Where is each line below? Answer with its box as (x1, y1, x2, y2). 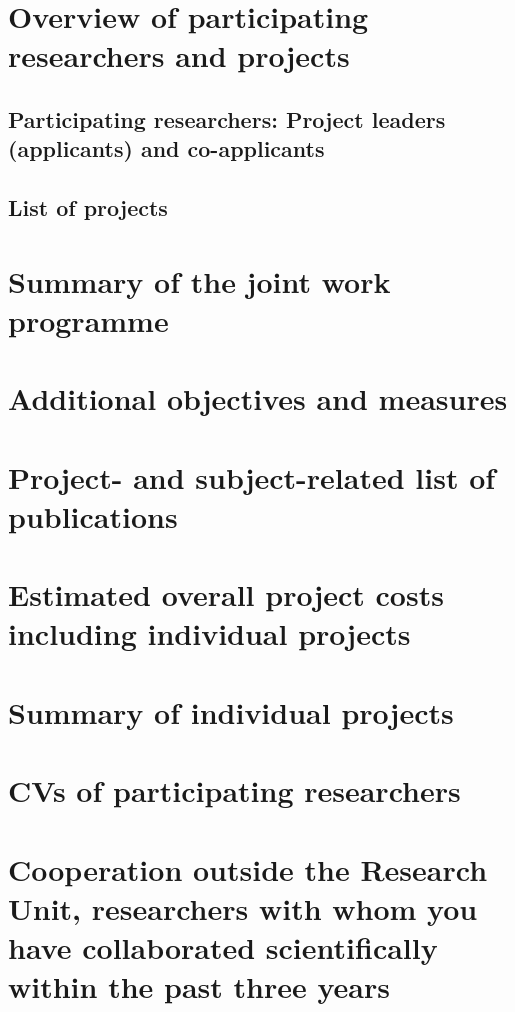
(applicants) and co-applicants (8, 133, 325, 164)
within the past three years (8, 966, 390, 1007)
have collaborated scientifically (8, 926, 438, 967)
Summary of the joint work (8, 260, 391, 301)
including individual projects (8, 613, 411, 654)
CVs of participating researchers (8, 770, 461, 811)
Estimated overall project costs (8, 574, 444, 615)
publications (8, 495, 178, 536)
